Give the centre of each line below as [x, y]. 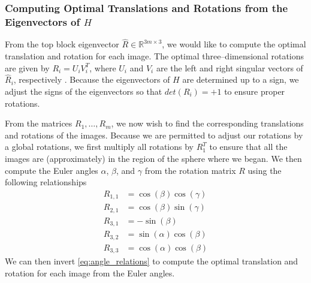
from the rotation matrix [190, 170]
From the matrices [39, 123]
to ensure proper [255, 91]
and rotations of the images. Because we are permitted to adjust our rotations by [154, 135]
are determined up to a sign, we [241, 79]
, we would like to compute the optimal [234, 44]
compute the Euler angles [52, 170]
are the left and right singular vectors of [230, 67]
